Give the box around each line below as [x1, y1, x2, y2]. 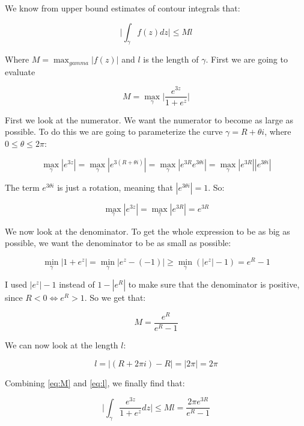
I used [5, 278, 28, 291]
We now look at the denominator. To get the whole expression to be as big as [5, 224, 290, 237]
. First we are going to [205, 53, 288, 66]
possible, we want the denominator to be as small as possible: [5, 236, 231, 249]
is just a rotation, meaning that [57, 181, 173, 193]
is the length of [143, 53, 199, 66]
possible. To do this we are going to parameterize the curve [5, 125, 223, 138]
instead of [59, 278, 95, 291]
